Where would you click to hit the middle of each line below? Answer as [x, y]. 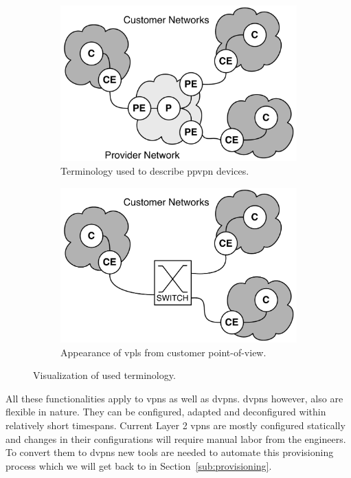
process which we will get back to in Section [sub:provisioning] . [139, 465]
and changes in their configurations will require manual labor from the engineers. [176, 438]
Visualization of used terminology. [104, 375]
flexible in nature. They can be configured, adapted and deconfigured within [166, 412]
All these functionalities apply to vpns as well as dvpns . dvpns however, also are [174, 398]
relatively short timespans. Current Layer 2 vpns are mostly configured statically [175, 425]
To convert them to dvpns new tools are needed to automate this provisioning [170, 452]
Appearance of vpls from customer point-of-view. [163, 352]
